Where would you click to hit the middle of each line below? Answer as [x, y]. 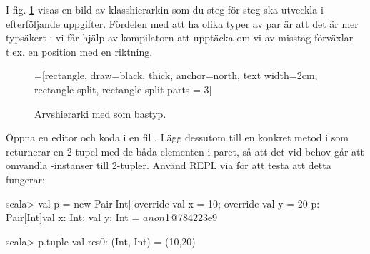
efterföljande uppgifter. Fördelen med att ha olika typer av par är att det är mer [182, 23]
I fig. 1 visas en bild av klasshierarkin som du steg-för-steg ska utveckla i [165, 9]
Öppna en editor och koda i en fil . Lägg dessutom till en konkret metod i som [177, 137]
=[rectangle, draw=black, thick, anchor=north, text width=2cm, [176, 75]
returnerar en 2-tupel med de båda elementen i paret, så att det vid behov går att [185, 151]
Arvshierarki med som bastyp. [100, 113]
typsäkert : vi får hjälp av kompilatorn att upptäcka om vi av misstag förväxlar [180, 37]
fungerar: [25, 179]
